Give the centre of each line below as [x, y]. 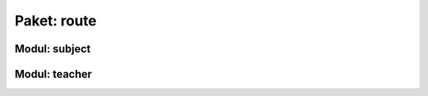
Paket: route [55, 21]
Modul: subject [53, 49]
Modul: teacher [53, 74]
